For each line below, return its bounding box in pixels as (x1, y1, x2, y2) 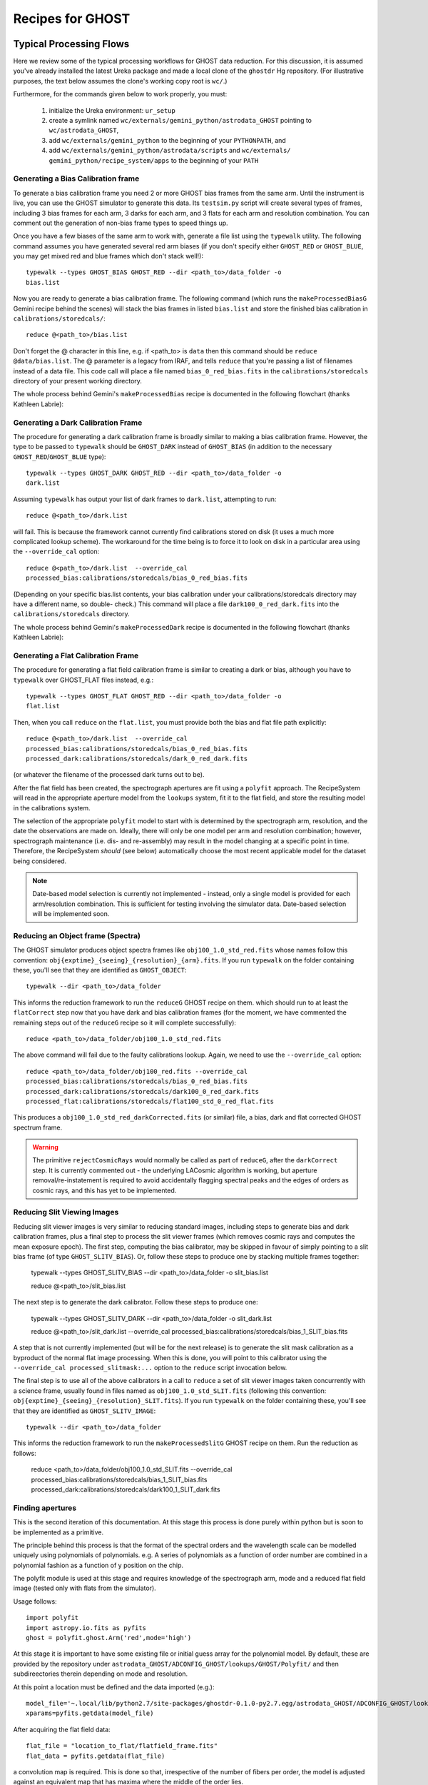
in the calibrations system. (13, 803, 91, 812)
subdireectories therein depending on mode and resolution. (13, 1669, 188, 1678)
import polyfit (26, 1614, 79, 1622)
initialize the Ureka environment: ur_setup (49, 106, 176, 114)
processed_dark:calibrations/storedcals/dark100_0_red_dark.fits (26, 1087, 260, 1095)
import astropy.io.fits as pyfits (26, 1624, 146, 1631)
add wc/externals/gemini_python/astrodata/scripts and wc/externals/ (49, 146, 291, 155)
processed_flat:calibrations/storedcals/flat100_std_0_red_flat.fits (26, 1097, 275, 1105)
